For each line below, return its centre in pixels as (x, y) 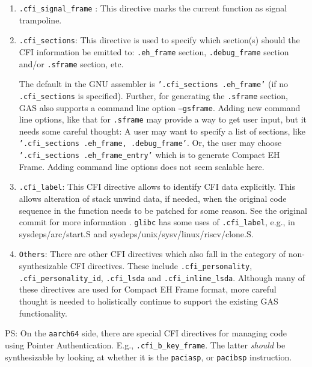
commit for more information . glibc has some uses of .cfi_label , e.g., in (157, 222)
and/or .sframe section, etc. (71, 63)
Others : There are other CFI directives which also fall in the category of (152, 254)
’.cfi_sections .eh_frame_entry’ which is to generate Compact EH (149, 155)
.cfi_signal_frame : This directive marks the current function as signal (153, 8)
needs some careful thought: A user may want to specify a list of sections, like (162, 131)
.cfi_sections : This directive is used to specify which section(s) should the (159, 40)
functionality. (43, 313)
